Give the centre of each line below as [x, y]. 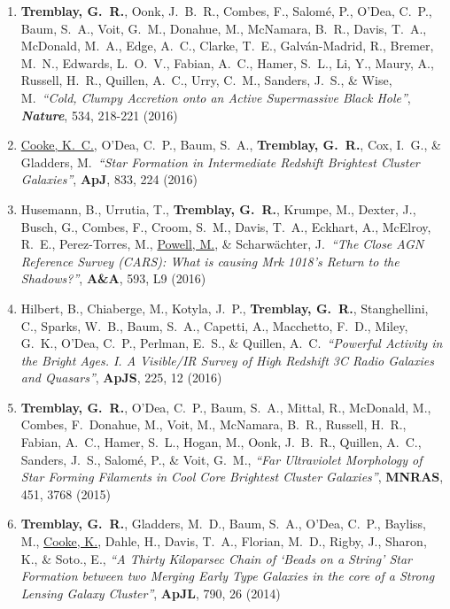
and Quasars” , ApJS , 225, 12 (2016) [121, 378]
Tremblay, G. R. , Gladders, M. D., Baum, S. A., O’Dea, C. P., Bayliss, [223, 524]
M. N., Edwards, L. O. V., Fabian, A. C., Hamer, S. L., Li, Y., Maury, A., [227, 62]
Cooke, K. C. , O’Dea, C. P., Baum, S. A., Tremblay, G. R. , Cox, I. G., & [231, 145]
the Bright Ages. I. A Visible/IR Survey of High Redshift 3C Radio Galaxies [227, 360]
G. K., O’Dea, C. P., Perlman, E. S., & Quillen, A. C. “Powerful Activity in [232, 343]
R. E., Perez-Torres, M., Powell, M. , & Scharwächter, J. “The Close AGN [222, 244]
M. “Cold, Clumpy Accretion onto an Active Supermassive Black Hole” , [216, 97]
